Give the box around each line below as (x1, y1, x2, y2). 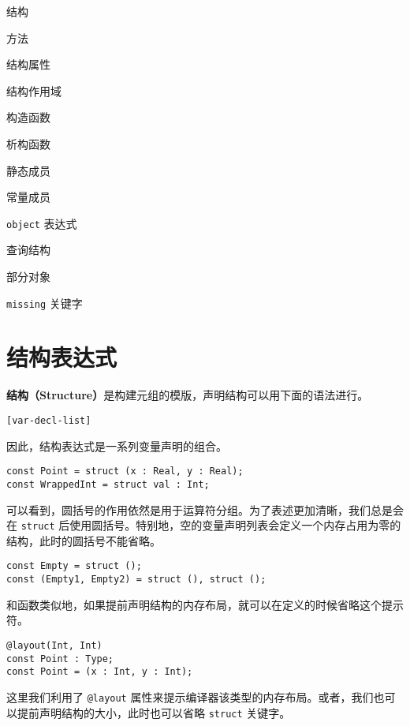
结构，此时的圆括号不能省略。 (6, 532, 161, 548)
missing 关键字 (6, 294, 83, 311)
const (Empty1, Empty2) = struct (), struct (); (6, 574, 266, 586)
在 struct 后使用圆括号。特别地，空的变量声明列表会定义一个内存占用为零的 (6, 517, 401, 533)
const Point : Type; (6, 653, 114, 664)
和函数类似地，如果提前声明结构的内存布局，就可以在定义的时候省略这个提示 (6, 596, 404, 612)
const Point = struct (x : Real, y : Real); (6, 466, 244, 477)
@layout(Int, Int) (6, 639, 102, 651)
